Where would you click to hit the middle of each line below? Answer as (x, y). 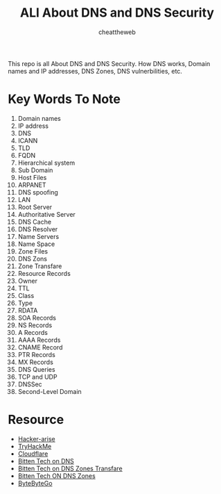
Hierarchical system (46, 163)
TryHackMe (35, 446)
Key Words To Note (64, 99)
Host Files (32, 177)
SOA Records (37, 318)
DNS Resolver (38, 229)
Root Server (35, 207)
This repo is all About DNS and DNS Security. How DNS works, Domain (109, 63)
